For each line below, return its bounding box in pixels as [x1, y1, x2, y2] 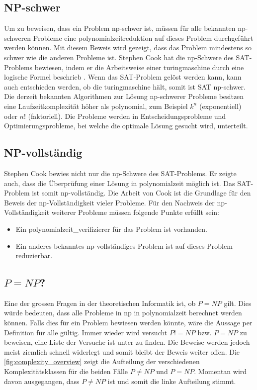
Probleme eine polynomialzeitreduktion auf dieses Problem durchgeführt [33, 32, 254, 43]
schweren [4, 32, 31, 43]
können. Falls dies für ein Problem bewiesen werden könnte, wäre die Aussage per [4, 317, 253, 328]
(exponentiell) [199, 100, 242, 111]
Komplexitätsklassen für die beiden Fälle [4, 366, 128, 377]
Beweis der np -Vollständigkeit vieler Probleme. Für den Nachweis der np [4, 197, 225, 207]
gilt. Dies [224, 297, 252, 308]
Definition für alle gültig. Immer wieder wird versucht [4, 327, 168, 337]
